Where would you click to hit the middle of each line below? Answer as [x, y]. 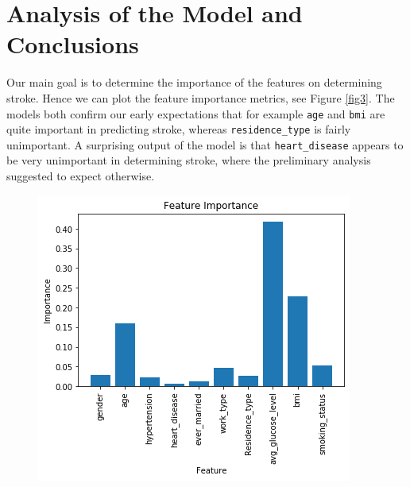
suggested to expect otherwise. [81, 176]
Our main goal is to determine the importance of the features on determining [194, 82]
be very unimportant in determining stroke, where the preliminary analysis [189, 160]
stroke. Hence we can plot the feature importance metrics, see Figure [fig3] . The [201, 97]
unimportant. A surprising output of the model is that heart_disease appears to [205, 144]
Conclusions [73, 44]
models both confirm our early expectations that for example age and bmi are [196, 113]
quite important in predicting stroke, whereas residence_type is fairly [179, 129]
